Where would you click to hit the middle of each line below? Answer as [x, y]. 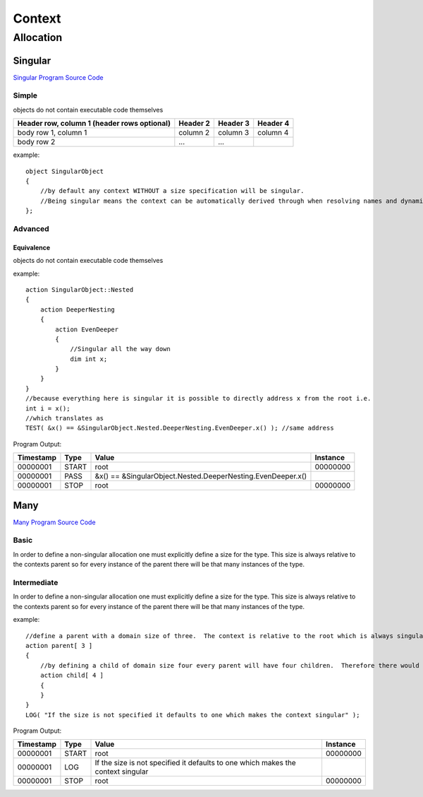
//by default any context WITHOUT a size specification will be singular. [172, 191]
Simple [25, 95]
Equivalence [32, 247]
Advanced [31, 228]
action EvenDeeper [87, 329]
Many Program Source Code [54, 522]
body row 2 [36, 142]
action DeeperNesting [78, 309]
